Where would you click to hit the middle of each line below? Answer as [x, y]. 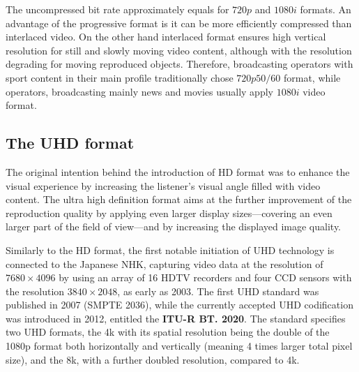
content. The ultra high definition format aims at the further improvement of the [179, 199]
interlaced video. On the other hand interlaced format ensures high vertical [166, 37]
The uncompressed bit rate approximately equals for [117, 9]
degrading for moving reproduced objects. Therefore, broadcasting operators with [179, 64]
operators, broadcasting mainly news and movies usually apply [139, 91]
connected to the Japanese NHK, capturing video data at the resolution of [165, 263]
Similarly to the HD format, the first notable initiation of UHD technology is [170, 250]
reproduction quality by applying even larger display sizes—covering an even [169, 213]
